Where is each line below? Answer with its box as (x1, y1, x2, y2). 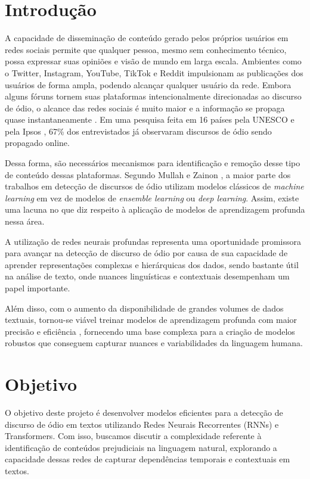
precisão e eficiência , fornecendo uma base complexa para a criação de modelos (5, 325, 295, 337)
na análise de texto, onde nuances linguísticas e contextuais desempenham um (5, 270, 290, 282)
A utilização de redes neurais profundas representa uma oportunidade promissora (5, 235, 302, 247)
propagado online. (5, 136, 70, 149)
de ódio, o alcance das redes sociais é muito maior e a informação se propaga (5, 101, 285, 114)
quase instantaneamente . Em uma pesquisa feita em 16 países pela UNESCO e (5, 113, 294, 126)
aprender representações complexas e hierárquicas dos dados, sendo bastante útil (5, 258, 299, 270)
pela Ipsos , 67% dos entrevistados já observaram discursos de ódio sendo (5, 125, 272, 137)
